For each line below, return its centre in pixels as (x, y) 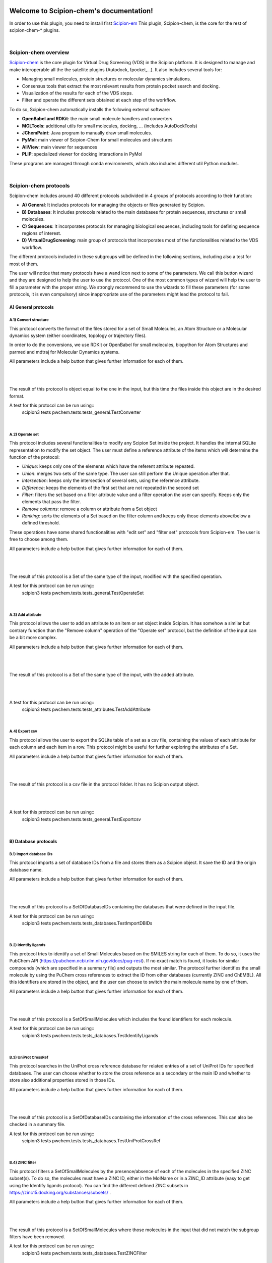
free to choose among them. (39, 539)
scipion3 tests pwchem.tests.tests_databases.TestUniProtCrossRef (91, 1141)
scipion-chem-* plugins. (35, 30)
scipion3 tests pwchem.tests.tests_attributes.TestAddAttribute (86, 709)
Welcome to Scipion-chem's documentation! (81, 11)
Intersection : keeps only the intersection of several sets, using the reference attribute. (111, 480)
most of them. (24, 264)
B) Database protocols (33, 841)
